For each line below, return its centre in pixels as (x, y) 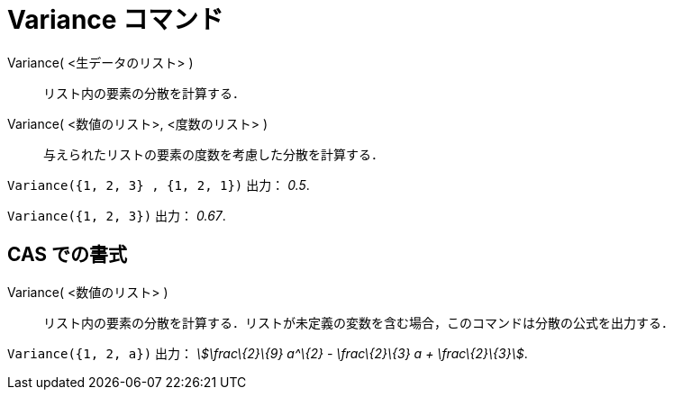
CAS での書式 (68, 255)
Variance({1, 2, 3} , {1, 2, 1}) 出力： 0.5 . (159, 185)
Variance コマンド (116, 20)
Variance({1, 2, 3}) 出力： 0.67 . (117, 215)
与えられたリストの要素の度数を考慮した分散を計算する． (214, 154)
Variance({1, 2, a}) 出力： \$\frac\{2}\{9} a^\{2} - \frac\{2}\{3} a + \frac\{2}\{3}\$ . (268, 353)
